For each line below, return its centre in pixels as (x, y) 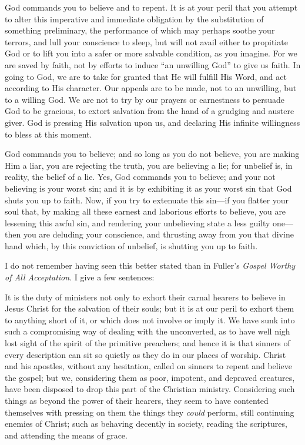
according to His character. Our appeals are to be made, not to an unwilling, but (151, 88)
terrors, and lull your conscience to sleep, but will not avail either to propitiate (146, 41)
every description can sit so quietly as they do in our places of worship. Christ (145, 354)
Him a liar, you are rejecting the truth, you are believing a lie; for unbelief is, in (149, 165)
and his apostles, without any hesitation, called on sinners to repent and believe (149, 366)
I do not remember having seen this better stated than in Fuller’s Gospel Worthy (150, 265)
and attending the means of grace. (66, 435)
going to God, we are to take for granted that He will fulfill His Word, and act (146, 76)
